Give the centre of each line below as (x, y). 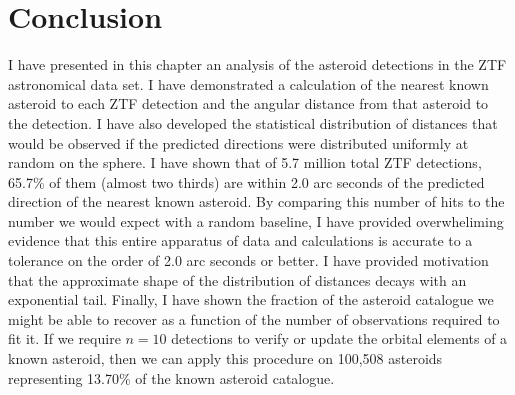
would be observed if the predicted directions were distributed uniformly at (238, 142)
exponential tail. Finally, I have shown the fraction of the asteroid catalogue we (251, 299)
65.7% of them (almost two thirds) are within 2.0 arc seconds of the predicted (246, 181)
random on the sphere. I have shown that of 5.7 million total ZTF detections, (245, 162)
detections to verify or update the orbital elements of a (339, 338)
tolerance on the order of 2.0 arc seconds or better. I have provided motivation (248, 260)
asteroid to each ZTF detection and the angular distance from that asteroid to (248, 103)
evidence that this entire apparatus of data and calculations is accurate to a (240, 240)
